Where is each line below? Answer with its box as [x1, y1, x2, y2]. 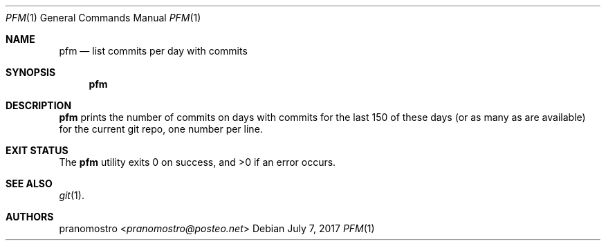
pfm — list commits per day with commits [59, 45, 248, 57]
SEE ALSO [6, 178, 53, 189]
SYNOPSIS [6, 66, 56, 78]
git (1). [59, 189, 84, 201]
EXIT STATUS [6, 144, 68, 156]
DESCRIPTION [6, 100, 72, 111]
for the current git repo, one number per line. [59, 123, 263, 135]
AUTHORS [6, 211, 54, 223]
